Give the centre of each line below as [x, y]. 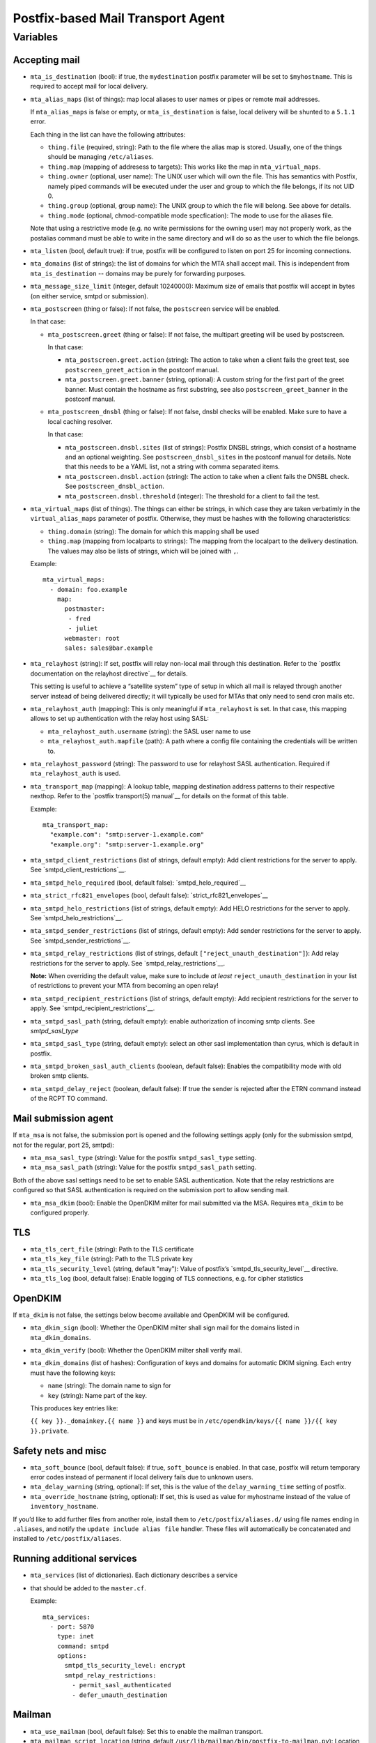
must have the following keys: [73, 1373]
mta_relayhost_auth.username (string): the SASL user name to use [149, 731]
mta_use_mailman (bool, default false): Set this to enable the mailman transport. [147, 1731]
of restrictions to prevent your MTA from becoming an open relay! [124, 986]
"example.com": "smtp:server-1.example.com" [127, 835]
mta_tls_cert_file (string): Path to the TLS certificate [112, 1249]
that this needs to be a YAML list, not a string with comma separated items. [172, 466]
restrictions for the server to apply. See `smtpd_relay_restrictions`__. [128, 963]
